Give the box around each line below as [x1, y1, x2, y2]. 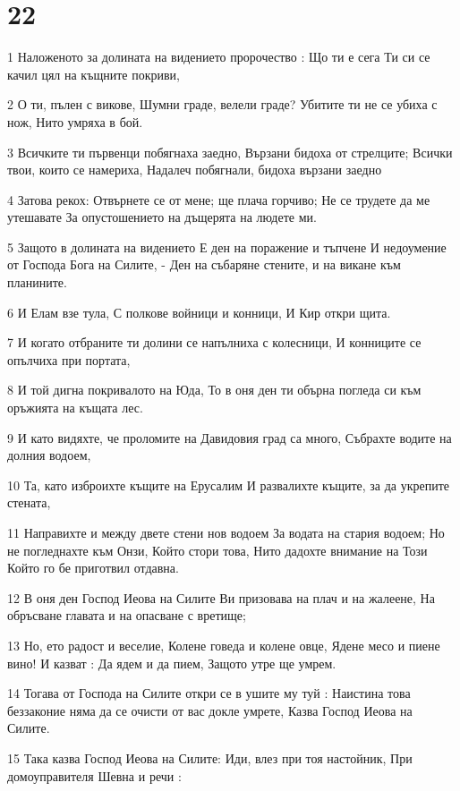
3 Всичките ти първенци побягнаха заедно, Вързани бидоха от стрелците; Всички [7, 142, 453, 161]
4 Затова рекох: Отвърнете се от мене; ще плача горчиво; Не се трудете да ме [7, 190, 430, 208]
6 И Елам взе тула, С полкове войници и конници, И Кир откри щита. [7, 302, 391, 321]
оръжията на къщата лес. [7, 398, 143, 417]
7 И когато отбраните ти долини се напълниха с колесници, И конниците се [7, 333, 422, 352]
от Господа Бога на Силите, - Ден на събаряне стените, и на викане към [7, 255, 401, 274]
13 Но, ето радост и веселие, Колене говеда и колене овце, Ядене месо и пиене [7, 635, 440, 654]
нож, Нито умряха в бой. [7, 112, 143, 131]
